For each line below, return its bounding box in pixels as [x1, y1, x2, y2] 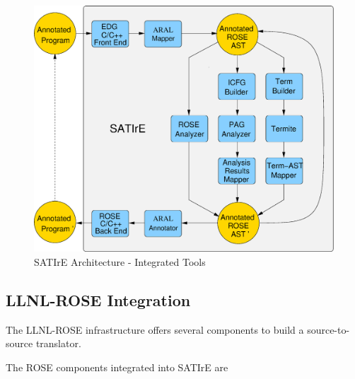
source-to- [307, 322, 350, 337]
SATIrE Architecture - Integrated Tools [34, 254, 206, 269]
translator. [35, 336, 81, 351]
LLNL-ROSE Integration [6, 288, 191, 310]
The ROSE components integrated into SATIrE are [6, 359, 228, 374]
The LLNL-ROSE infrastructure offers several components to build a [6, 322, 304, 337]
